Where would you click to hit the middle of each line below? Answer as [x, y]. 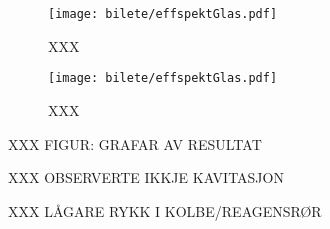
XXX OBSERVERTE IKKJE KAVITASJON [146, 177]
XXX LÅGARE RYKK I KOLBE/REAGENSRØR [165, 210]
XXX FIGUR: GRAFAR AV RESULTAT [135, 143]
